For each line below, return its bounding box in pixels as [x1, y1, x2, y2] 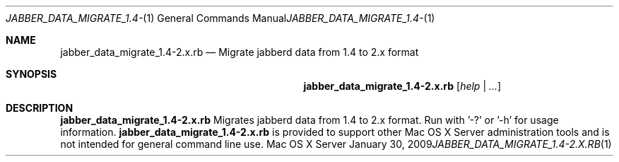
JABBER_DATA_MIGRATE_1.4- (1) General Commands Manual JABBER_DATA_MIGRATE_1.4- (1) [6, 12, 435, 24]
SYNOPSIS [6, 68, 57, 80]
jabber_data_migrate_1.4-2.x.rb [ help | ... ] [303, 80, 502, 92]
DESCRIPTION [6, 102, 73, 114]
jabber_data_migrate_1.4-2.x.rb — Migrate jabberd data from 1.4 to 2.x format [60, 46, 419, 58]
